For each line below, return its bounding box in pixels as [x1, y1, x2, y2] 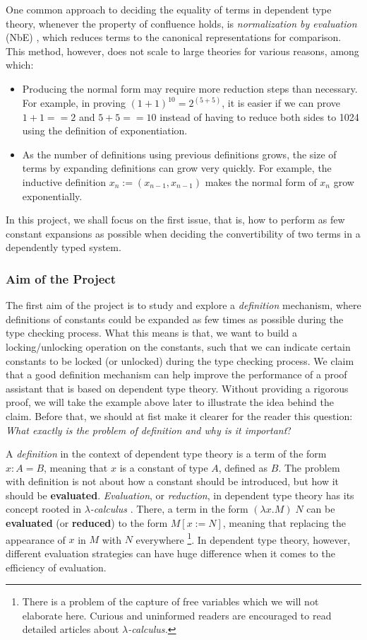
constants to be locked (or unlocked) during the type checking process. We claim [6, 353, 354, 368]
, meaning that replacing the [222, 516, 347, 530]
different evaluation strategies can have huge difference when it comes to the [6, 545, 335, 560]
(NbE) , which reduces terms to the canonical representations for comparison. [6, 30, 342, 45]
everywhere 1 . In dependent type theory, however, [136, 530, 351, 547]
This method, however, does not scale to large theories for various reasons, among [6, 43, 359, 58]
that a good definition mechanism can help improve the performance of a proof [6, 367, 347, 382]
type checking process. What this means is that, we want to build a [6, 325, 297, 340]
